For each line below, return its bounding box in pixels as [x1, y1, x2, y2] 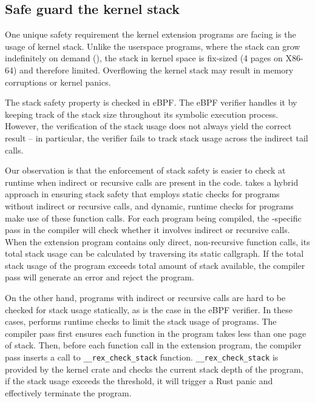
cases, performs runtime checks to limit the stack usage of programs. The [5, 315, 277, 328]
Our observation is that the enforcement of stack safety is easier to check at [5, 164, 286, 177]
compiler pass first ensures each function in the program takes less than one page [5, 327, 307, 339]
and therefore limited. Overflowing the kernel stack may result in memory [19, 63, 294, 76]
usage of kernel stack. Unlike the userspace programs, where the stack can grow [5, 39, 300, 52]
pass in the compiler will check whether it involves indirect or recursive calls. [5, 223, 290, 236]
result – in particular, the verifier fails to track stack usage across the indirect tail [5, 131, 308, 144]
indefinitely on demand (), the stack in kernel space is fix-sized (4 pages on [5, 52, 283, 64]
